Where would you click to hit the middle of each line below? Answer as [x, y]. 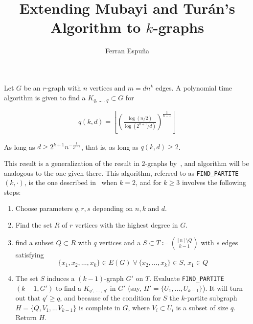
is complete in [99, 307]
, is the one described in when [71, 182]
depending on [113, 208]
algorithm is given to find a [45, 97]
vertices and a [120, 242]
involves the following [214, 182]
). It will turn [223, 288]
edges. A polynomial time [194, 87]
